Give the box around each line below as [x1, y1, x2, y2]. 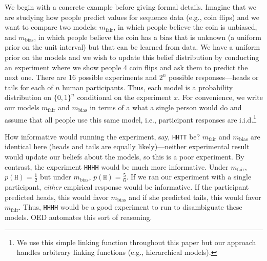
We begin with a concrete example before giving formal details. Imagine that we [5, 2, 256, 12]
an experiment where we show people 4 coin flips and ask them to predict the [5, 62, 248, 72]
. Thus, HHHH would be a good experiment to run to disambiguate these [18, 202, 242, 212]
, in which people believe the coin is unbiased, [113, 22, 257, 32]
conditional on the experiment [77, 92, 172, 103]
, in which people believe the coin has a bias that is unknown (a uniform [34, 31, 261, 42]
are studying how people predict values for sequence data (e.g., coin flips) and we [5, 11, 260, 22]
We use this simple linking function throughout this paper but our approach [16, 236, 256, 247]
